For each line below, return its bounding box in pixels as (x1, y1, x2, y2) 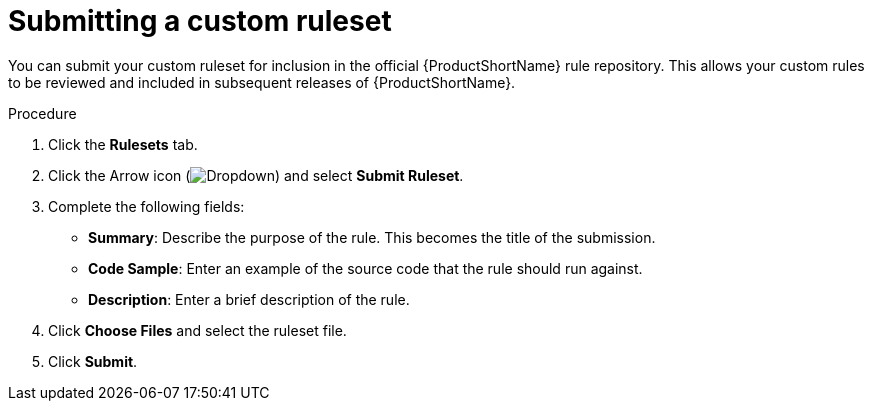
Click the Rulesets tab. (48, 135, 198, 153)
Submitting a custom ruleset (8, 4, 392, 38)
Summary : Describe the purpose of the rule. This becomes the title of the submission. (88, 228, 656, 246)
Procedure (8, 104, 77, 122)
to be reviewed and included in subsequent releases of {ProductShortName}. (8, 73, 516, 91)
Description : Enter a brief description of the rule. (88, 290, 410, 308)
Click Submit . (48, 352, 138, 370)
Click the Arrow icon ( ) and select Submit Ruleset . (48, 166, 464, 184)
